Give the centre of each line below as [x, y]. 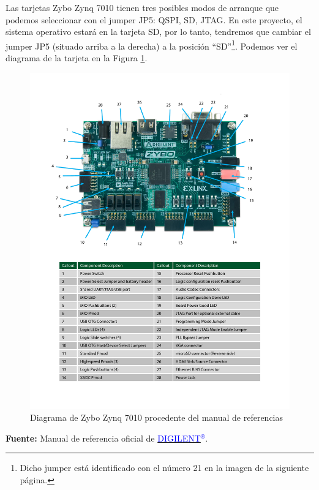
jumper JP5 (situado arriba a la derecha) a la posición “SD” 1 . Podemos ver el [152, 45]
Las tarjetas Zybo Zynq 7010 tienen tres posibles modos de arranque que [142, 7]
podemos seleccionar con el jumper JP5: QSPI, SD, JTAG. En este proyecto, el [154, 19]
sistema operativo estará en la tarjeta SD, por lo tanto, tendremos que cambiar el [158, 32]
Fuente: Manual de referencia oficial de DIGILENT [103, 438]
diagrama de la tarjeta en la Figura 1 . [77, 58]
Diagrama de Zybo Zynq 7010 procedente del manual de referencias [157, 417]
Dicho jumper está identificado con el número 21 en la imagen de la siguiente [164, 468]
